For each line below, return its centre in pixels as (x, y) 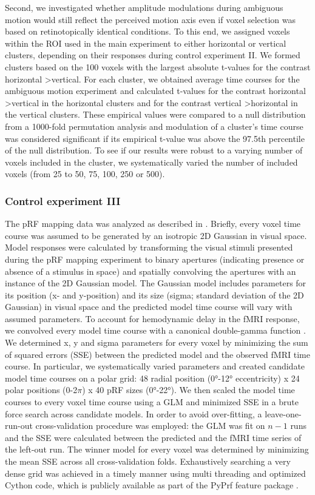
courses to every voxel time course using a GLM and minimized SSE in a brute (152, 402)
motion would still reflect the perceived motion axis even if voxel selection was (151, 19)
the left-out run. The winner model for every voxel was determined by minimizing (157, 449)
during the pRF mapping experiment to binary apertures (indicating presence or (155, 259)
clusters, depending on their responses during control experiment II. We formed (153, 55)
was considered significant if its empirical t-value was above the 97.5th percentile (155, 138)
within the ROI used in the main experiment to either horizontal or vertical (146, 43)
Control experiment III (63, 200)
